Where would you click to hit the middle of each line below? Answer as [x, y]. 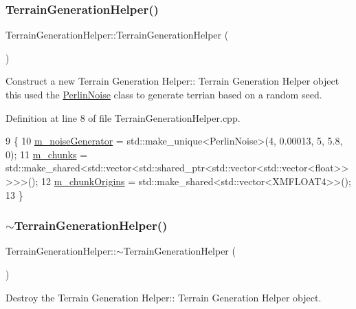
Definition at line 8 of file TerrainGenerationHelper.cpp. [123, 117]
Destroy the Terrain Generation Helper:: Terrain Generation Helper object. [164, 297]
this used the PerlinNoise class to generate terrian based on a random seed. [164, 94]
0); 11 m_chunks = [47, 154]
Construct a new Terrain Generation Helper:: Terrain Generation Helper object [173, 81]
